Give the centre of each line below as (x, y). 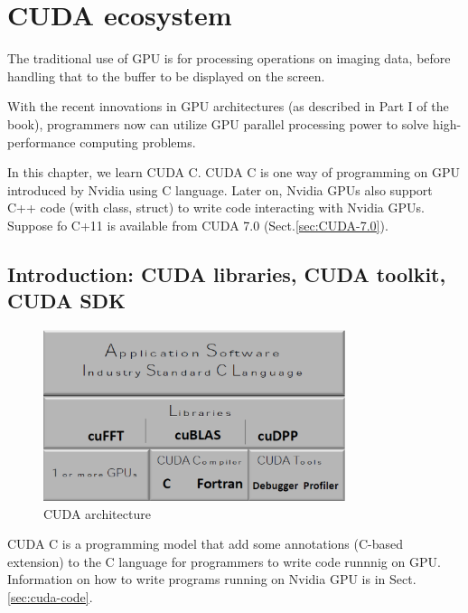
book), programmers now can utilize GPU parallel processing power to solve (218, 123)
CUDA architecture (97, 513)
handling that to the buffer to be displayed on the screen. (166, 75)
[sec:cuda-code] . (50, 597)
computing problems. (138, 141)
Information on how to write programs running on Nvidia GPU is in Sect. (212, 579)
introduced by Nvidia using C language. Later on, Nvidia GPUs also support (220, 189)
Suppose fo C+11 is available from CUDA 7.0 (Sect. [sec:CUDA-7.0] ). (198, 225)
